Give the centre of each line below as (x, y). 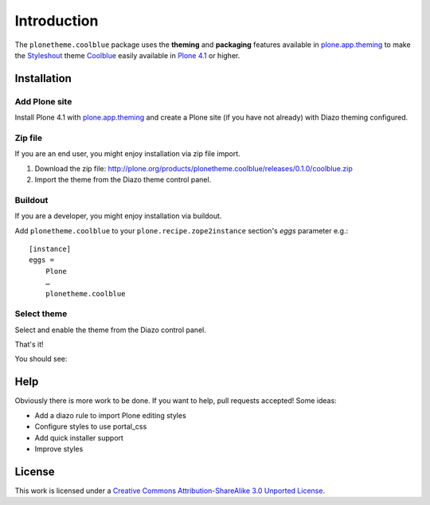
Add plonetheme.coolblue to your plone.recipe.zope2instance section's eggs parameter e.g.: (182, 230)
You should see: (41, 359)
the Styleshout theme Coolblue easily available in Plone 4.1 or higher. (127, 55)
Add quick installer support (79, 437)
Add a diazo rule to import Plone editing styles (110, 415)
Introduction (57, 21)
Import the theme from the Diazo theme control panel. (123, 180)
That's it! (29, 344)
